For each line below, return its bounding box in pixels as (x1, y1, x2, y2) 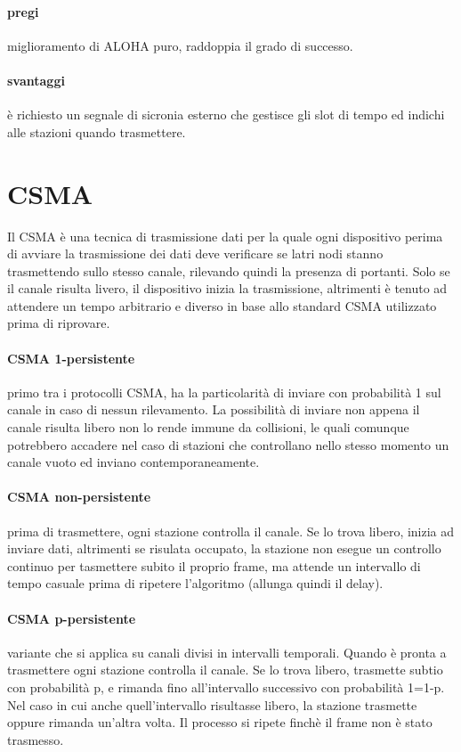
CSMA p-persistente (7, 609, 136, 627)
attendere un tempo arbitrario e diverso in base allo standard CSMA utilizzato (7, 296, 437, 315)
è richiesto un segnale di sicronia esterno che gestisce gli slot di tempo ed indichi (7, 105, 445, 124)
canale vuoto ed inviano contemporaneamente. (7, 453, 260, 471)
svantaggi (7, 70, 65, 89)
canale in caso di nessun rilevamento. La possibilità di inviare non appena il (7, 400, 420, 419)
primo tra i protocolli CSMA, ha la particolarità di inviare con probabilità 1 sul (7, 382, 441, 401)
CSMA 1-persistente (7, 348, 135, 367)
